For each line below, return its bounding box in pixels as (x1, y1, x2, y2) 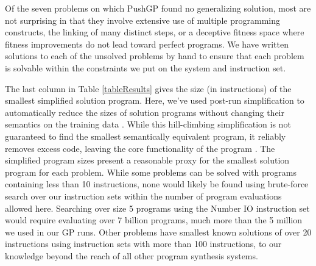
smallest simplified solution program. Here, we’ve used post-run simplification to (5, 94, 304, 107)
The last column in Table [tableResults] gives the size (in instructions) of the (5, 82, 292, 95)
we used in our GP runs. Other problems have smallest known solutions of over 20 (5, 225, 312, 238)
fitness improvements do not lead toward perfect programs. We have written (5, 37, 289, 50)
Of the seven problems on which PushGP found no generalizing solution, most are (5, 2, 311, 14)
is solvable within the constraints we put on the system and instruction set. (5, 61, 286, 74)
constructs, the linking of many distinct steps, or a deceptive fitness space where (5, 26, 304, 38)
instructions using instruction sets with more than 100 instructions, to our (5, 237, 282, 250)
